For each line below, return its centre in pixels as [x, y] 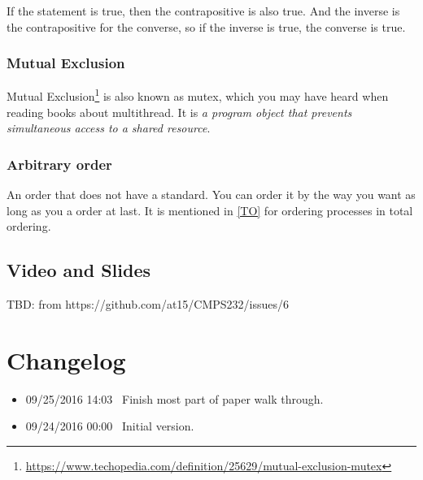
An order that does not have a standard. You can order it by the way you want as [211, 195]
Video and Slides [79, 270]
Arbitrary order [59, 164]
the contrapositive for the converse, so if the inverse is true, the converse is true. [206, 26]
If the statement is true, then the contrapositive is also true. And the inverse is [203, 11]
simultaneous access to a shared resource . [109, 128]
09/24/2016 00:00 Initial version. [110, 426]
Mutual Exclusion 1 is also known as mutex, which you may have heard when [198, 95]
